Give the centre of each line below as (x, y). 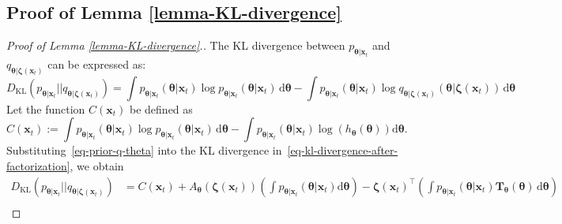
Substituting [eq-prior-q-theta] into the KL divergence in (144, 150)
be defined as (161, 108)
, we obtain (97, 166)
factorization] (38, 166)
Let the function (46, 108)
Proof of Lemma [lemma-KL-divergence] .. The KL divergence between (176, 45)
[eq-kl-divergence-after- (343, 150)
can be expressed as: (97, 64)
